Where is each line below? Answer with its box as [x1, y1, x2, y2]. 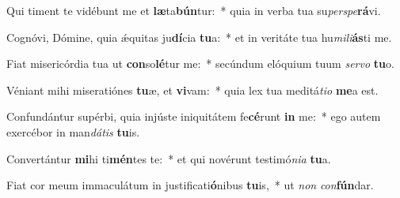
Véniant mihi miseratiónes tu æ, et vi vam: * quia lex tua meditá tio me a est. [6, 81, 379, 98]
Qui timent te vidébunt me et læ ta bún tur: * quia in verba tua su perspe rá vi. [6, 2, 381, 18]
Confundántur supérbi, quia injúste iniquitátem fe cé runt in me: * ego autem [6, 108, 381, 125]
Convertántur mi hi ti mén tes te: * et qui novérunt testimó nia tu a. [6, 150, 331, 166]
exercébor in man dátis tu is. [6, 123, 140, 140]
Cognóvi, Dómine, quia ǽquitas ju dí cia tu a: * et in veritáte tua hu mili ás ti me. [6, 28, 392, 45]
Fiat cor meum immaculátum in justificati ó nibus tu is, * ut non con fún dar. [6, 177, 374, 193]
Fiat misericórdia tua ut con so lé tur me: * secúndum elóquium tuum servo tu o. [6, 55, 394, 72]
